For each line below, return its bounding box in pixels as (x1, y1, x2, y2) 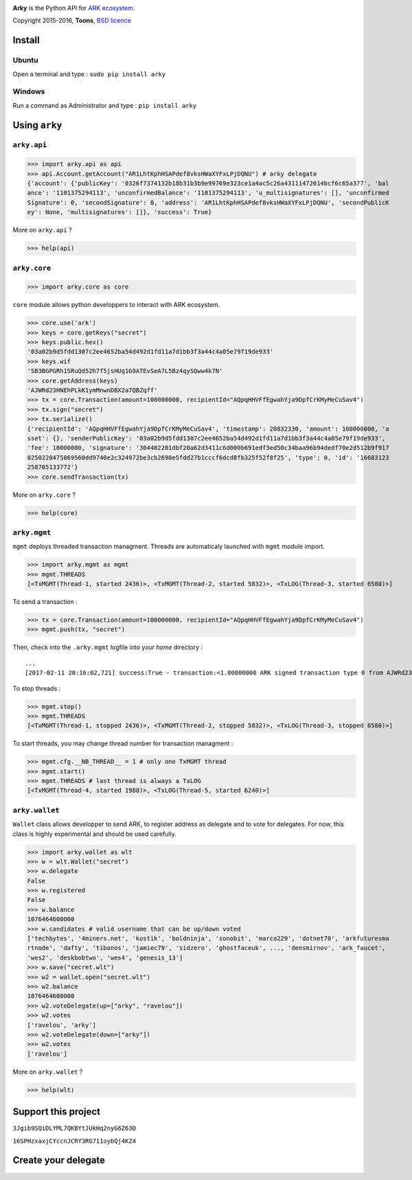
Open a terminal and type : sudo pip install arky (12, 69, 166, 78)
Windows (12, 87, 45, 96)
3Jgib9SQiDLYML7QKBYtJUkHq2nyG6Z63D (12, 1124, 137, 1133)
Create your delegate (12, 1155, 106, 1166)
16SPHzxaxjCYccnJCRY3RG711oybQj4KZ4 (12, 1137, 137, 1145)
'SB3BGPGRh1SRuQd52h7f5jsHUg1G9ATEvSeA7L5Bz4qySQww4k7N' (27, 367, 223, 375)
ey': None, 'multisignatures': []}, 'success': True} (27, 208, 212, 216)
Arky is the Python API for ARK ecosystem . (12, 4, 135, 12)
